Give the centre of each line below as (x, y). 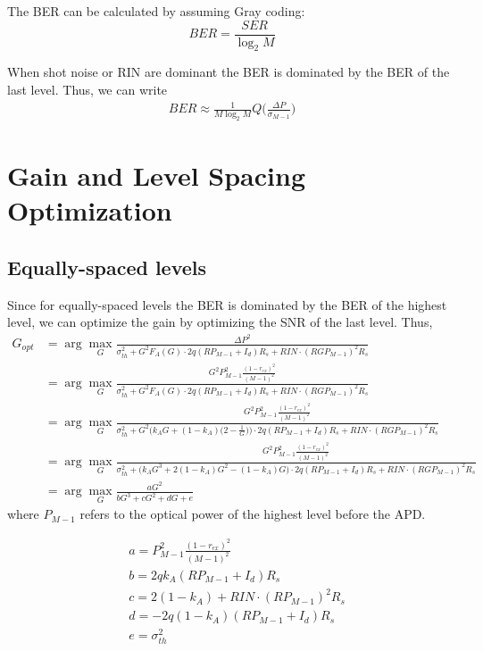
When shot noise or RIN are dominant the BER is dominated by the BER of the (229, 72)
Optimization (90, 210)
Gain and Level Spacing (156, 175)
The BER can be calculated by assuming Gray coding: (156, 11)
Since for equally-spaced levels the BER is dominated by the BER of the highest (227, 304)
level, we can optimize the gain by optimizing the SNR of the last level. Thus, (220, 322)
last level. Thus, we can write (87, 90)
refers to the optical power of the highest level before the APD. (253, 514)
